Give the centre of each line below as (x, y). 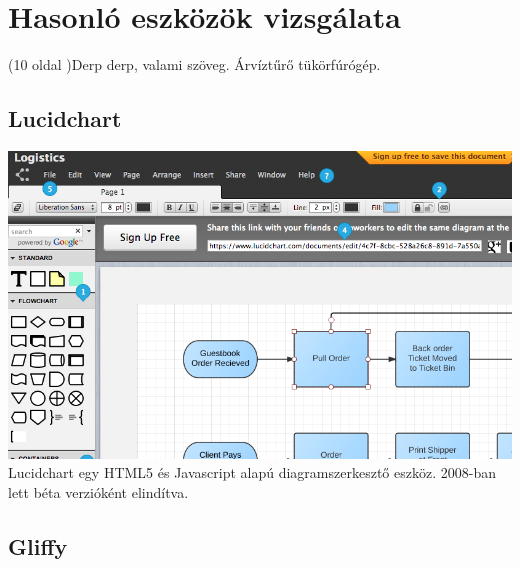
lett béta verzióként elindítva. (98, 491)
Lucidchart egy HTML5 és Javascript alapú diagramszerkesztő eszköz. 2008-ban (252, 472)
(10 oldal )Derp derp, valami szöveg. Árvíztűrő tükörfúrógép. (194, 64)
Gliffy (38, 545)
